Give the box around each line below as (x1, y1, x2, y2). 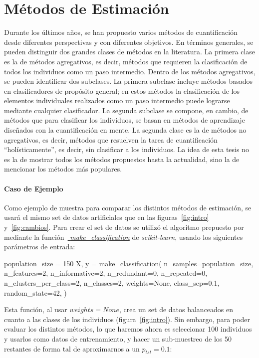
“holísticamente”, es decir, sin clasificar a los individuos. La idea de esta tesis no (4, 144, 249, 155)
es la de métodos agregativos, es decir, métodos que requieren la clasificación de (4, 56, 248, 66)
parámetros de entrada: (4, 241, 75, 252)
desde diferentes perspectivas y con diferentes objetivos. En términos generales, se (4, 36, 254, 47)
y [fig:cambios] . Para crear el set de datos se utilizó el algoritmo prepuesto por (4, 222, 244, 232)
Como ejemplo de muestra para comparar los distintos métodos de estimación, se (4, 202, 252, 212)
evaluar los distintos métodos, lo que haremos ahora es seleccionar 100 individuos (4, 324, 252, 334)
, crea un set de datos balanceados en (119, 304, 234, 315)
